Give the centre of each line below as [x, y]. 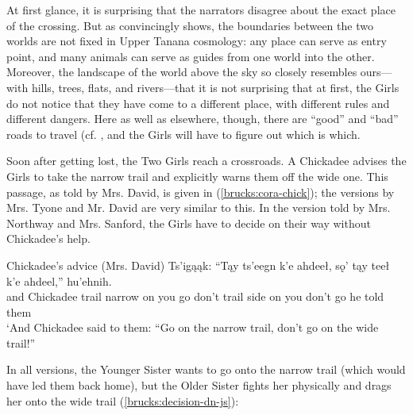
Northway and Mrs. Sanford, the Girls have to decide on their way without [189, 223]
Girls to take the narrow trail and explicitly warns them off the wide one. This [197, 176]
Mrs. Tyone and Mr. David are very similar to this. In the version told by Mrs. [199, 207]
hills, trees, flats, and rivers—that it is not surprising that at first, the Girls [215, 87]
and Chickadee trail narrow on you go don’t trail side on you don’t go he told [195, 296]
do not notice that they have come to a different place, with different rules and [198, 103]
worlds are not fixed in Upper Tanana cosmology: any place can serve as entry [197, 41]
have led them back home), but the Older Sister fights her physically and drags [199, 385]
